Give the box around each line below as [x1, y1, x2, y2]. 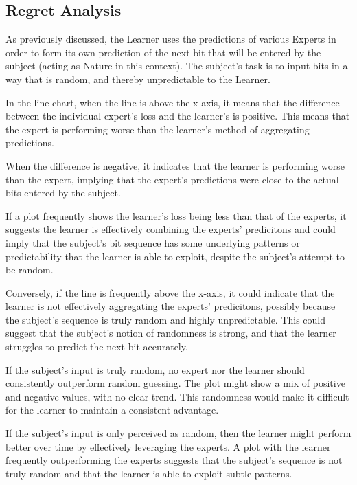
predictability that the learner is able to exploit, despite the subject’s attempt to [5, 249, 345, 263]
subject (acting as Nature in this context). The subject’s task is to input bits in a [5, 58, 348, 73]
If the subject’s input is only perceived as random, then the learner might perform [5, 426, 352, 440]
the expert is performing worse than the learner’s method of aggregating [5, 122, 310, 136]
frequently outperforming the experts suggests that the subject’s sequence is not [5, 453, 343, 467]
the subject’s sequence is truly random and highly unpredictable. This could [5, 312, 326, 326]
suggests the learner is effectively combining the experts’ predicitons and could [5, 222, 336, 236]
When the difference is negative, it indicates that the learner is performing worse [5, 158, 345, 172]
